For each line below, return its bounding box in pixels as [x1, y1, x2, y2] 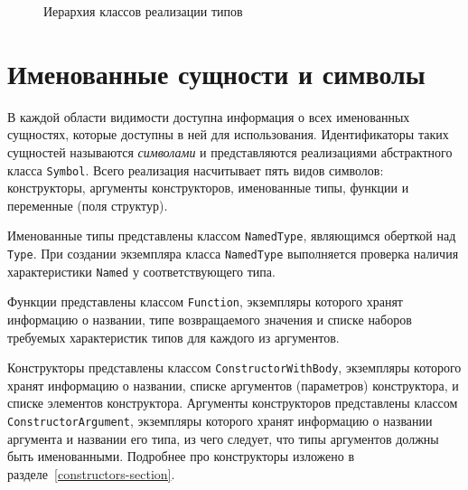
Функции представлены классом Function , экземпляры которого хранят [7, 292, 403, 311]
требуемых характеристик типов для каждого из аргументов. [7, 327, 340, 346]
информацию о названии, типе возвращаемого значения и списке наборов [7, 309, 412, 328]
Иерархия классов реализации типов [43, 2, 243, 20]
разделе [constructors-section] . [7, 464, 175, 483]
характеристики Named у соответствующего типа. [7, 261, 276, 280]
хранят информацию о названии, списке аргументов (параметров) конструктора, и [7, 375, 459, 394]
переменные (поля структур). [7, 195, 168, 214]
